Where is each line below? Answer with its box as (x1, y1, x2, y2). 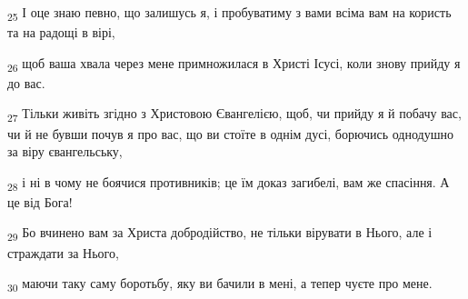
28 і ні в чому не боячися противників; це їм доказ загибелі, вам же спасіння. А (7, 172, 450, 194)
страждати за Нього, (7, 243, 119, 262)
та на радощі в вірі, (7, 23, 115, 42)
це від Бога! (7, 192, 73, 211)
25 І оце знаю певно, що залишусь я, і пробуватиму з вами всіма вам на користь (7, 3, 452, 24)
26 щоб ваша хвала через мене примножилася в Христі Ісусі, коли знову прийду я (7, 53, 461, 75)
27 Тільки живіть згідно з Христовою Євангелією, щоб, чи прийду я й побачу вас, (7, 104, 462, 125)
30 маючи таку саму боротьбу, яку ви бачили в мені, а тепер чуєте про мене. (7, 274, 433, 294)
